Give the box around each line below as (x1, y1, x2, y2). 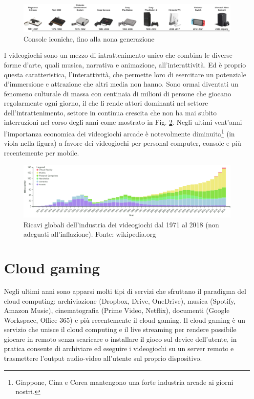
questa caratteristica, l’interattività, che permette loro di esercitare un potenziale (4, 69, 246, 79)
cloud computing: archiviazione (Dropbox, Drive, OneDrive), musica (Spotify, (4, 295, 236, 306)
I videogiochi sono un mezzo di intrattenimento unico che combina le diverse (4, 50, 233, 60)
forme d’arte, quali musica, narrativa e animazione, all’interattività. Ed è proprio (4, 59, 246, 69)
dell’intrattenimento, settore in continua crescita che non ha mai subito (4, 107, 217, 117)
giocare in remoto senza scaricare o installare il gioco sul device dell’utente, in (4, 333, 237, 344)
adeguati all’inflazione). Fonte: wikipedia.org (23, 229, 156, 239)
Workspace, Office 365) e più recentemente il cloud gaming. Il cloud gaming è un (4, 314, 246, 325)
